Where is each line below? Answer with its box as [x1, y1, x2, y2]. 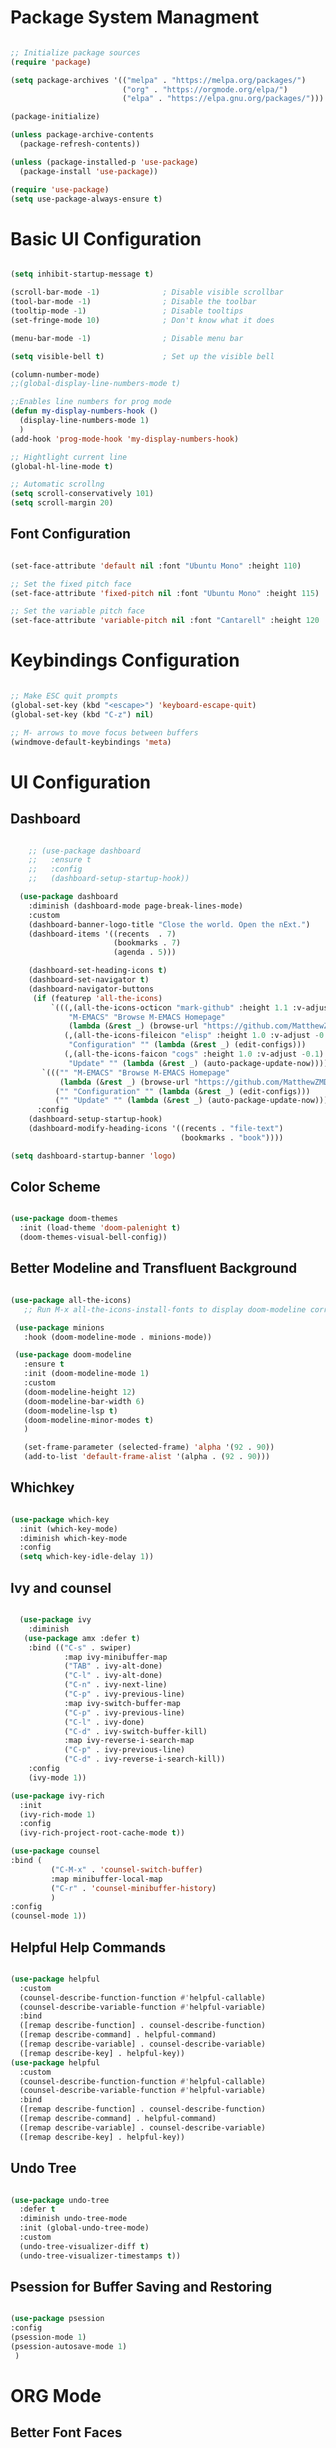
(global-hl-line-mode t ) [10, 461, 114, 471]
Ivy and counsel [10, 1579, 112, 1596]
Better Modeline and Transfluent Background [10, 1260, 298, 1277]
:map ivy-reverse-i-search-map [63, 1736, 195, 1746]
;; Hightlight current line [10, 452, 128, 462]
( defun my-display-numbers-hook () [10, 406, 159, 416]
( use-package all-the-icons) [10, 1295, 132, 1305]
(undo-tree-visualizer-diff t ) [19, 2241, 150, 2251]
